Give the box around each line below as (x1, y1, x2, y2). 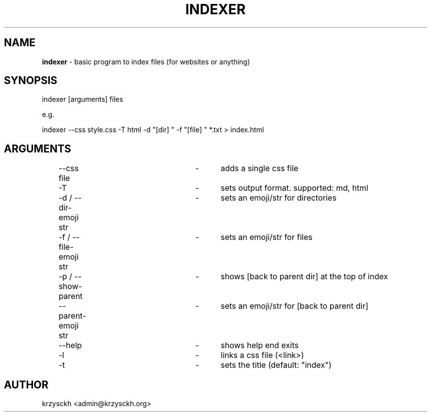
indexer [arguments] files (42, 95, 123, 104)
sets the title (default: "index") (220, 360, 332, 370)
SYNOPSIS (4, 74, 58, 87)
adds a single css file (220, 163, 299, 174)
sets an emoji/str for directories (220, 193, 337, 203)
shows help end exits (220, 340, 299, 351)
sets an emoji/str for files (220, 232, 312, 242)
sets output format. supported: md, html (220, 183, 369, 193)
